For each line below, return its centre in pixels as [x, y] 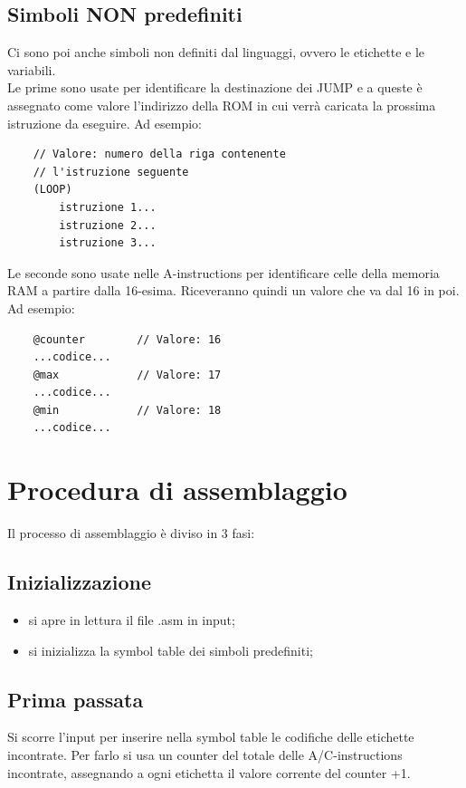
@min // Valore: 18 [127, 410]
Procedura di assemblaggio [177, 490]
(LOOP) [52, 190]
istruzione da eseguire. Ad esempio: [105, 123]
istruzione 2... [108, 225]
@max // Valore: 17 [127, 375]
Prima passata [76, 699]
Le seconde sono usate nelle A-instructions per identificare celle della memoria [223, 272]
